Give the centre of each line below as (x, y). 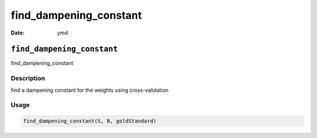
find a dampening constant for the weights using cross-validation (90, 90)
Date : (18, 33)
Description (28, 78)
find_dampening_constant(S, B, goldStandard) (90, 121)
